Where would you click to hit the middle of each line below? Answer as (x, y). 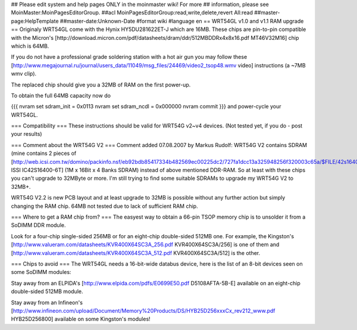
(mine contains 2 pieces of (44, 153)
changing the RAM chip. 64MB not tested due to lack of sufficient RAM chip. (105, 206)
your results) (26, 134)
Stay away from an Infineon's (47, 302)
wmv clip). (24, 74)
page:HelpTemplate (35, 21)
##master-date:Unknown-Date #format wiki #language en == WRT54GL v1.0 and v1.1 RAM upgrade (182, 21)
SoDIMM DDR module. (38, 225)
